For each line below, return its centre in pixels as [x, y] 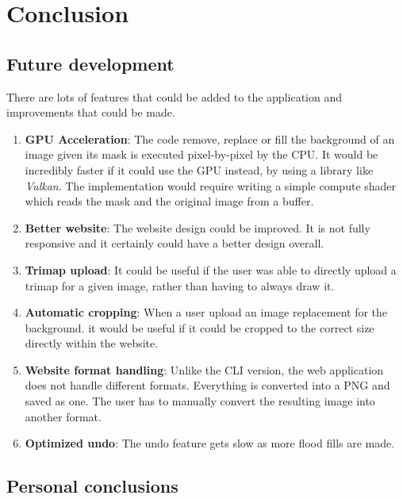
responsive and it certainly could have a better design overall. [175, 243]
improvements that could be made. [91, 112]
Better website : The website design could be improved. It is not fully [198, 227]
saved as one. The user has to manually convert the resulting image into [200, 401]
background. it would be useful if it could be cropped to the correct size [200, 327]
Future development [90, 63]
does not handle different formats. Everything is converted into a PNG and [207, 385]
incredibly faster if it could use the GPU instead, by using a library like [199, 169]
